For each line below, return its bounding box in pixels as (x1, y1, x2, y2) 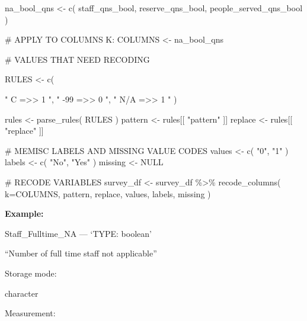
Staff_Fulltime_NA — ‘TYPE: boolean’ (5, 227, 152, 239)
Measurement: (5, 307, 56, 319)
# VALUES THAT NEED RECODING (5, 53, 150, 65)
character (5, 287, 39, 299)
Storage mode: (5, 267, 57, 279)
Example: (5, 207, 44, 220)
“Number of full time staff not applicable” (5, 247, 157, 259)
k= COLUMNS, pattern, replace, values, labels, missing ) (5, 187, 211, 200)
